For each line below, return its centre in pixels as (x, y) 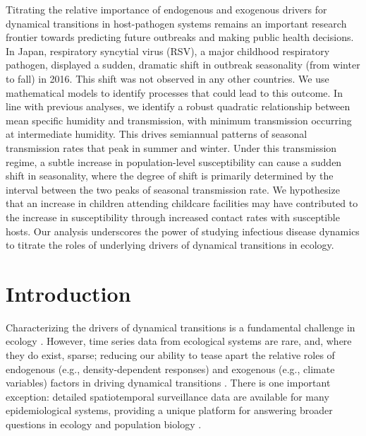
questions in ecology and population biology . (104, 424)
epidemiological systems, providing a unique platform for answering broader (169, 410)
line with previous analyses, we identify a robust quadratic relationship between (178, 106)
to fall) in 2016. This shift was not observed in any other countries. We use (167, 78)
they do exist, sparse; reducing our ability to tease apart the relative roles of (170, 355)
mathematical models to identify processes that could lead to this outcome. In (174, 92)
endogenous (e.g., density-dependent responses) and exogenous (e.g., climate (170, 369)
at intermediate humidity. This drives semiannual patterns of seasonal (157, 134)
